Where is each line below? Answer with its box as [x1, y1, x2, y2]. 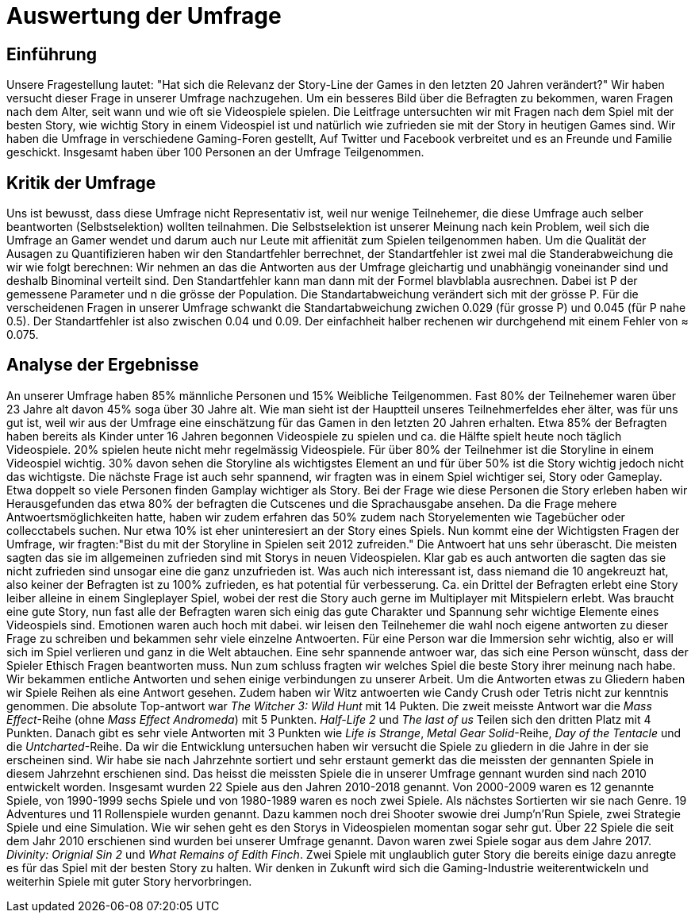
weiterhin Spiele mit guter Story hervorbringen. [6, 874, 252, 888]
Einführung [6, 44, 97, 64]
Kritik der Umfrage [6, 172, 156, 193]
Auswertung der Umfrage [6, 2, 282, 29]
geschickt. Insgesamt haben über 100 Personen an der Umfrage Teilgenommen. [6, 145, 424, 160]
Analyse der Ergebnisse [6, 355, 199, 375]
